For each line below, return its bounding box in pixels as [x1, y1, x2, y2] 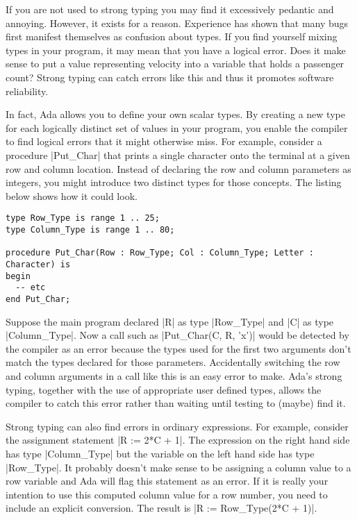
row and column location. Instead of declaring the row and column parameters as [6, 161, 351, 176]
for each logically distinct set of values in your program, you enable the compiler [6, 120, 348, 135]
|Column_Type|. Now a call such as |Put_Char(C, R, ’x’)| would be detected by [6, 328, 349, 342]
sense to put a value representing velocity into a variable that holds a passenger [6, 56, 344, 71]
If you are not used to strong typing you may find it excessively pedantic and [6, 2, 334, 16]
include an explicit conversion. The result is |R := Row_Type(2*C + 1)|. [6, 501, 317, 515]
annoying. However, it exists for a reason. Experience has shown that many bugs [6, 15, 349, 30]
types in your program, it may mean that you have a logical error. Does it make [6, 42, 346, 57]
